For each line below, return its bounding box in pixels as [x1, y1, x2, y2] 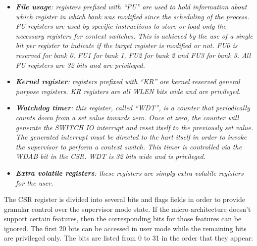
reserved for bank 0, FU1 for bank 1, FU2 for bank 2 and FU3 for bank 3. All [15, 49, 251, 60]
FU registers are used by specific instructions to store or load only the [15, 21, 226, 31]
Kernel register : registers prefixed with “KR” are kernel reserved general [15, 76, 240, 87]
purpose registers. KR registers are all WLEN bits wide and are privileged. [15, 86, 241, 96]
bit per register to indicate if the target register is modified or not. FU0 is [15, 40, 238, 50]
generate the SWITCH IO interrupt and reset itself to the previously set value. [15, 122, 254, 132]
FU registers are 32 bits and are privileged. [15, 59, 145, 70]
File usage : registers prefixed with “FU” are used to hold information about [15, 1, 247, 11]
